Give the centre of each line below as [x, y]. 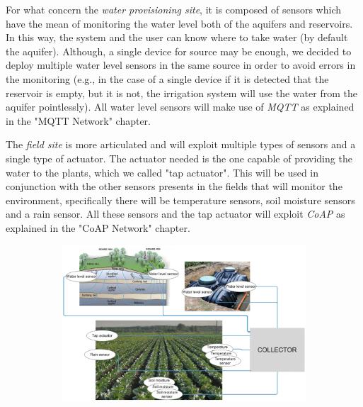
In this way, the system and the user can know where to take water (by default [177, 37]
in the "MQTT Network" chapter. [78, 120]
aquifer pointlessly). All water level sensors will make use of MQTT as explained [180, 107]
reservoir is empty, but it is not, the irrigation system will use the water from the [181, 93]
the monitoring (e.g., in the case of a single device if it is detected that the [167, 78]
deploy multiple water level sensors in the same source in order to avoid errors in [181, 65]
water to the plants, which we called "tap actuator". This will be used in [162, 172]
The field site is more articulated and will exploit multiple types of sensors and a [181, 144]
